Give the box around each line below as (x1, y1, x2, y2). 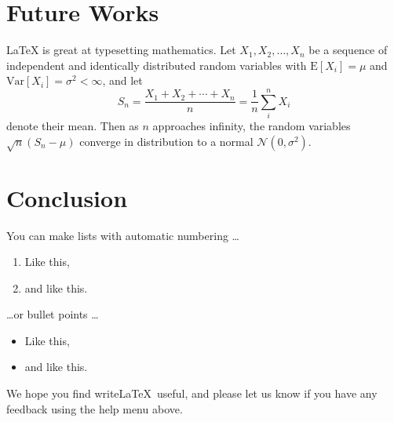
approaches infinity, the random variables (152, 118, 351, 134)
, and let (102, 72, 143, 89)
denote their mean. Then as (6, 118, 139, 134)
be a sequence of (308, 42, 388, 58)
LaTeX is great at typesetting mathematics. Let (6, 42, 236, 58)
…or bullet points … (6, 306, 99, 322)
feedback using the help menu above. (6, 400, 183, 417)
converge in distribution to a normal (79, 133, 254, 149)
